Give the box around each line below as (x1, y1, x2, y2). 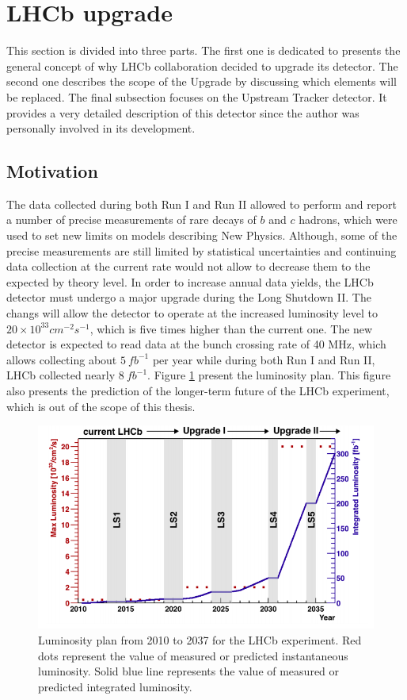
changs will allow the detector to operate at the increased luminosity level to (6, 305, 378, 321)
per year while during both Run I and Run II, (152, 351, 375, 367)
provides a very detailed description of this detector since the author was (6, 104, 359, 121)
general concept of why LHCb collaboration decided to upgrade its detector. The (6, 57, 398, 74)
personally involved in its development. (6, 120, 196, 137)
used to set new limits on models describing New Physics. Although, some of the (6, 227, 397, 244)
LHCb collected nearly (6, 367, 116, 383)
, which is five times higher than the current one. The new (89, 320, 373, 337)
